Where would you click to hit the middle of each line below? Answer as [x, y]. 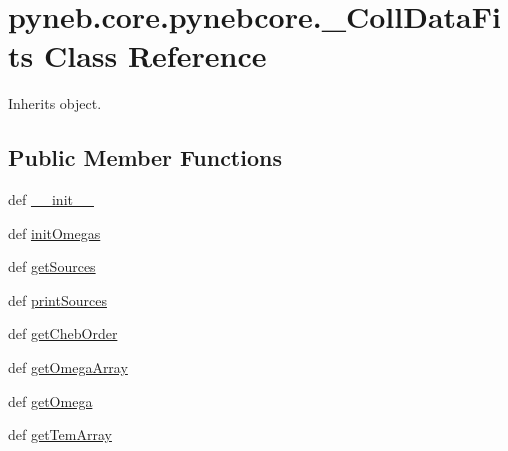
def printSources [57, 299]
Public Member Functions [145, 157]
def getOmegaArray [68, 367]
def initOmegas [54, 232]
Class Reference [155, 55]
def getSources [52, 266]
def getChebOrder [63, 333]
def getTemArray [60, 434]
